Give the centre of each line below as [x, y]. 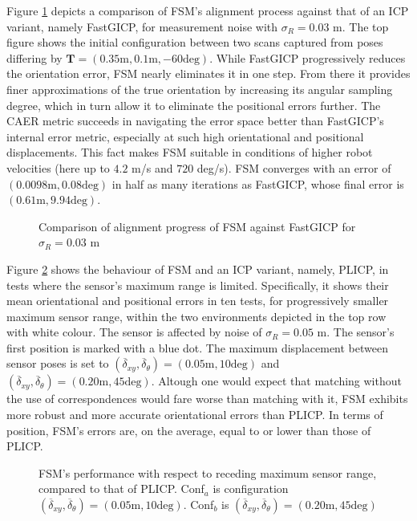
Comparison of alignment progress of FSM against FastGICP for [197, 226]
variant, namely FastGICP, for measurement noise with [142, 26]
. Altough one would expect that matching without [276, 381]
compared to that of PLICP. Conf [121, 488]
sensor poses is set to [58, 363]
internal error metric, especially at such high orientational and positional [185, 136]
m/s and [152, 167]
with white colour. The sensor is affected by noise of [134, 332]
